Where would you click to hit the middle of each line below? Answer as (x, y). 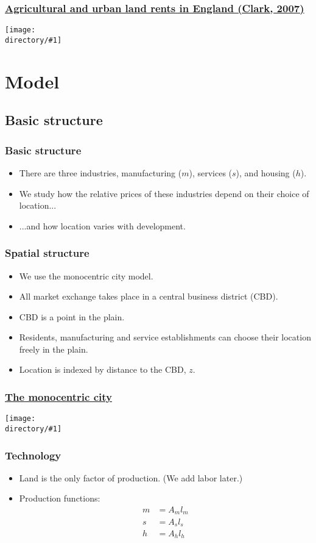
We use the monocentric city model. (86, 275)
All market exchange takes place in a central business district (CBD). (149, 296)
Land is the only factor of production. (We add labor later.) (131, 477)
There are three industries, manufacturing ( (100, 172)
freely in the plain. (54, 349)
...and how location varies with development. (102, 225)
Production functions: (60, 498)
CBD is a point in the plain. (72, 316)
